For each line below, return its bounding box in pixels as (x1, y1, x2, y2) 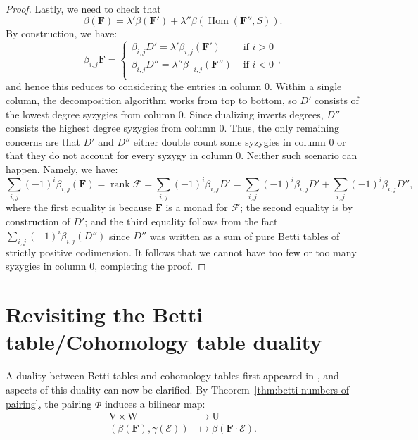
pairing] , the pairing (6, 396, 92, 410)
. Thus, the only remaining (224, 120, 339, 135)
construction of (6, 213, 70, 228)
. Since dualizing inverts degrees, (183, 106, 324, 121)
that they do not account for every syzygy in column (6, 148, 233, 163)
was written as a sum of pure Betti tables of (149, 228, 340, 243)
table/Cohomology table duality (6, 327, 322, 356)
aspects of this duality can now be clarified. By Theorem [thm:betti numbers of (6, 382, 349, 396)
